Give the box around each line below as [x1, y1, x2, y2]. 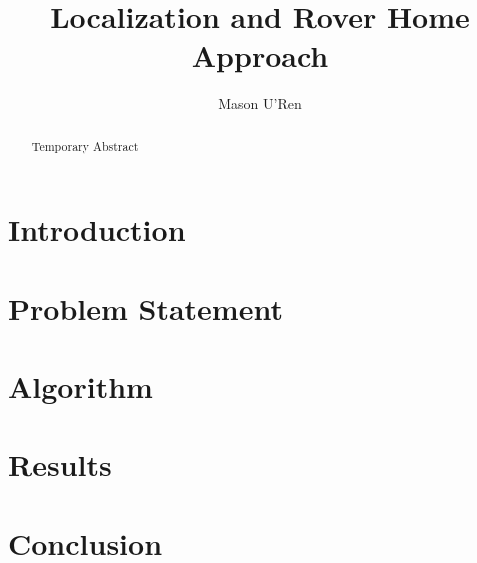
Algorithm [8, 366, 153, 407]
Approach [191, 35, 329, 76]
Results [8, 444, 112, 485]
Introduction [8, 209, 186, 250]
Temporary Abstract [31, 137, 139, 154]
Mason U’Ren [218, 93, 302, 114]
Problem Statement [8, 287, 283, 328]
